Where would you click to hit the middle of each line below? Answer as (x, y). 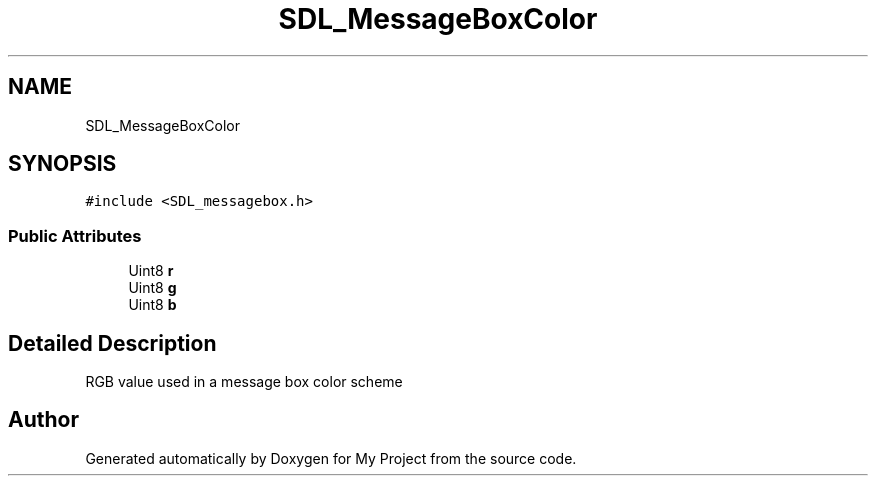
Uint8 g (152, 288)
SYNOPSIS (62, 164)
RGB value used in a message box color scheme (244, 382)
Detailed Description (112, 343)
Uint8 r (151, 271)
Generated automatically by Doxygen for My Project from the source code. (331, 458)
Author (43, 420)
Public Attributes (75, 235)
